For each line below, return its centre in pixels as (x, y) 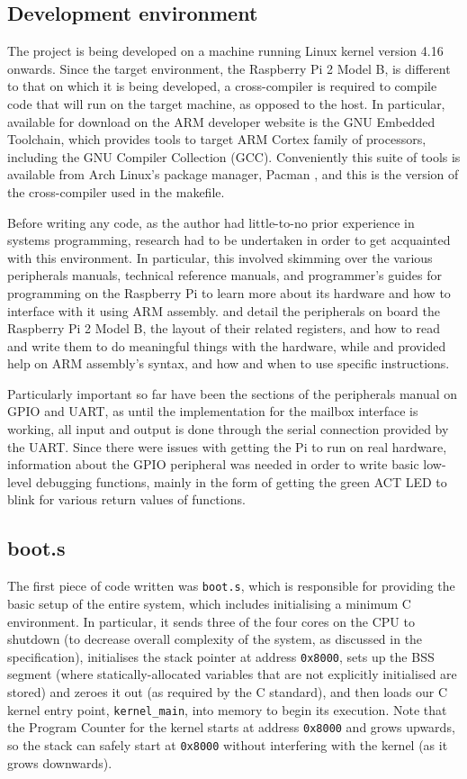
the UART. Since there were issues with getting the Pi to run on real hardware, (227, 446)
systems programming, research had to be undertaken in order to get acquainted (229, 240)
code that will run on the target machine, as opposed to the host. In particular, (226, 103)
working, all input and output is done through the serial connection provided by (228, 429)
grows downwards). (60, 762)
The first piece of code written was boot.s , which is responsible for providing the (231, 586)
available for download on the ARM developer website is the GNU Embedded (221, 121)
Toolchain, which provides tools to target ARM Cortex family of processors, (217, 139)
